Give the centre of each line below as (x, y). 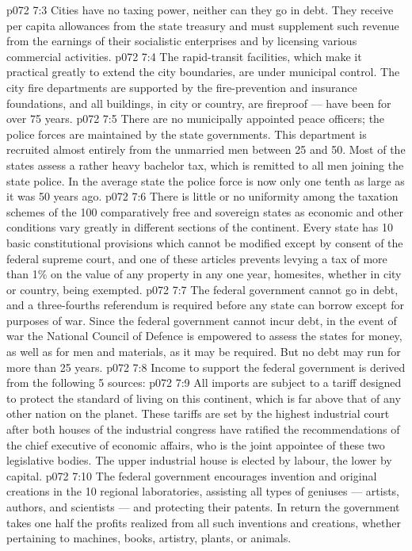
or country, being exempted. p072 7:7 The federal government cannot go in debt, (202, 289)
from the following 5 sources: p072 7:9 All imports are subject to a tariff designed (204, 383)
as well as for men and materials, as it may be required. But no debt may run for (204, 352)
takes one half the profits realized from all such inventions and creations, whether (204, 522)
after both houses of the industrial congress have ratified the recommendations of (203, 429)
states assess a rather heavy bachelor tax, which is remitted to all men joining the (205, 165)
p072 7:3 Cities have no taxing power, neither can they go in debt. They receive (200, 10)
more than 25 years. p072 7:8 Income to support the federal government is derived (206, 367)
